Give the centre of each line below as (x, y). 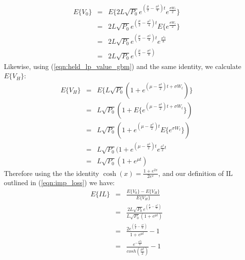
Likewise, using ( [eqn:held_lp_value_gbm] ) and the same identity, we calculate (123, 66)
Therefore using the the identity (52, 173)
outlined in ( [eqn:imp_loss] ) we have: (59, 182)
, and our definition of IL (196, 173)
